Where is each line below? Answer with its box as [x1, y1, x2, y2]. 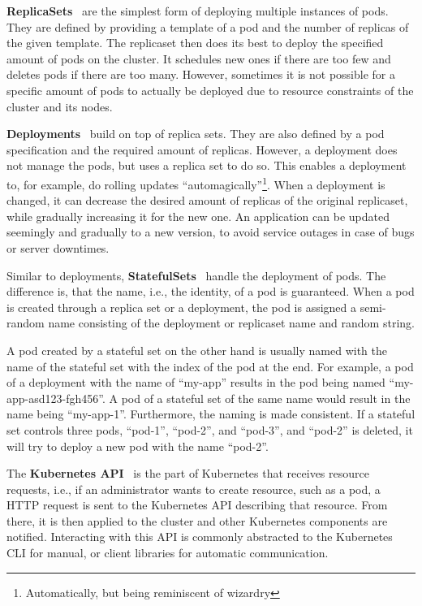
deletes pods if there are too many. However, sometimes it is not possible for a [6, 66, 395, 83]
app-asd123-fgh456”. [6, 389, 105, 406]
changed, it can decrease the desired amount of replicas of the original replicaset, [6, 192, 408, 209]
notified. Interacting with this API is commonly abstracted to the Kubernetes [6, 528, 393, 545]
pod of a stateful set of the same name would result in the [121, 389, 411, 406]
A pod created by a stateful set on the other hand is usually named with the [6, 341, 387, 358]
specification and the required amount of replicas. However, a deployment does [6, 141, 398, 158]
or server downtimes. [6, 239, 110, 256]
